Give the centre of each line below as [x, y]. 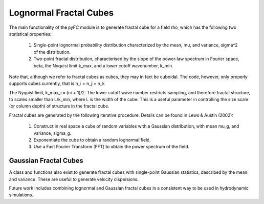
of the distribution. [52, 52]
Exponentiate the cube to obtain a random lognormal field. [92, 140]
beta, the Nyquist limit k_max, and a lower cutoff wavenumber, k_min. [103, 65]
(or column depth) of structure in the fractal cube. [59, 106]
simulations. [21, 195]
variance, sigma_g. [53, 133]
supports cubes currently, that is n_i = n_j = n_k [57, 83]
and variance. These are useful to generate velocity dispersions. [74, 179]
